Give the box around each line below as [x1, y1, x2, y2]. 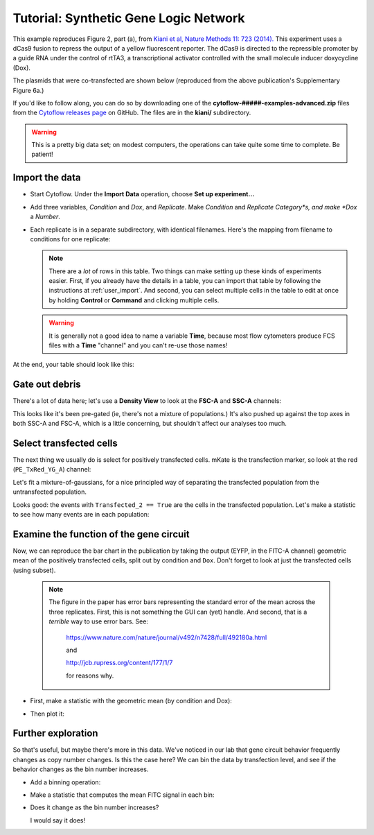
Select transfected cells [12, 437, 118, 449]
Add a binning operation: [30, 777, 101, 786]
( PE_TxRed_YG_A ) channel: [12, 465, 91, 474]
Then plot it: [30, 709, 65, 718]
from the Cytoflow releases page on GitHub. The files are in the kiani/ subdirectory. [12, 108, 251, 117]
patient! [31, 150, 53, 159]
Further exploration [12, 728, 98, 739]
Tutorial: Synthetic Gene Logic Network [12, 10, 245, 26]
